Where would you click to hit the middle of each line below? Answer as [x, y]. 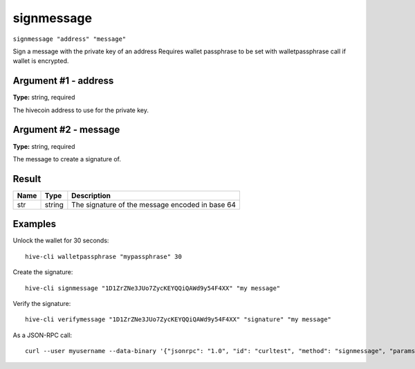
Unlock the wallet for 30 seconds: [61, 241]
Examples [35, 224]
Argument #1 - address [63, 81]
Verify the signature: [42, 303]
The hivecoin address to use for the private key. [81, 110]
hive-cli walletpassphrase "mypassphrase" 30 [104, 256]
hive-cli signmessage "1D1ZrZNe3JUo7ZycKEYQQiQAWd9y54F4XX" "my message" [153, 288]
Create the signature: [43, 272]
